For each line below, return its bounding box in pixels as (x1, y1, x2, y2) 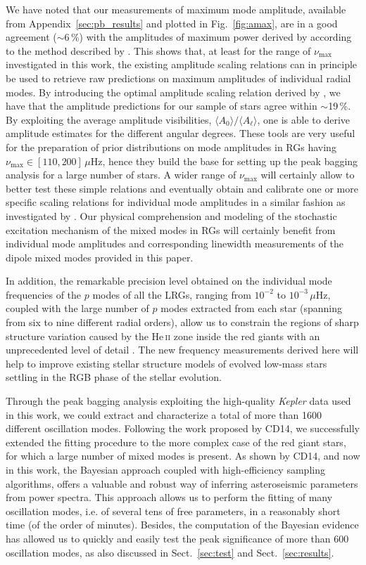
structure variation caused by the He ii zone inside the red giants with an (6, 328, 320, 343)
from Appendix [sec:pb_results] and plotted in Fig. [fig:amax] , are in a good (6, 15, 338, 30)
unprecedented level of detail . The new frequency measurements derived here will (6, 342, 359, 357)
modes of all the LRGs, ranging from (92, 287, 251, 301)
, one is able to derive (257, 112, 351, 126)
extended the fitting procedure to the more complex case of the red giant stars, (6, 434, 346, 449)
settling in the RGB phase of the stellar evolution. (6, 370, 222, 384)
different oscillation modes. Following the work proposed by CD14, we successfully (6, 421, 360, 436)
